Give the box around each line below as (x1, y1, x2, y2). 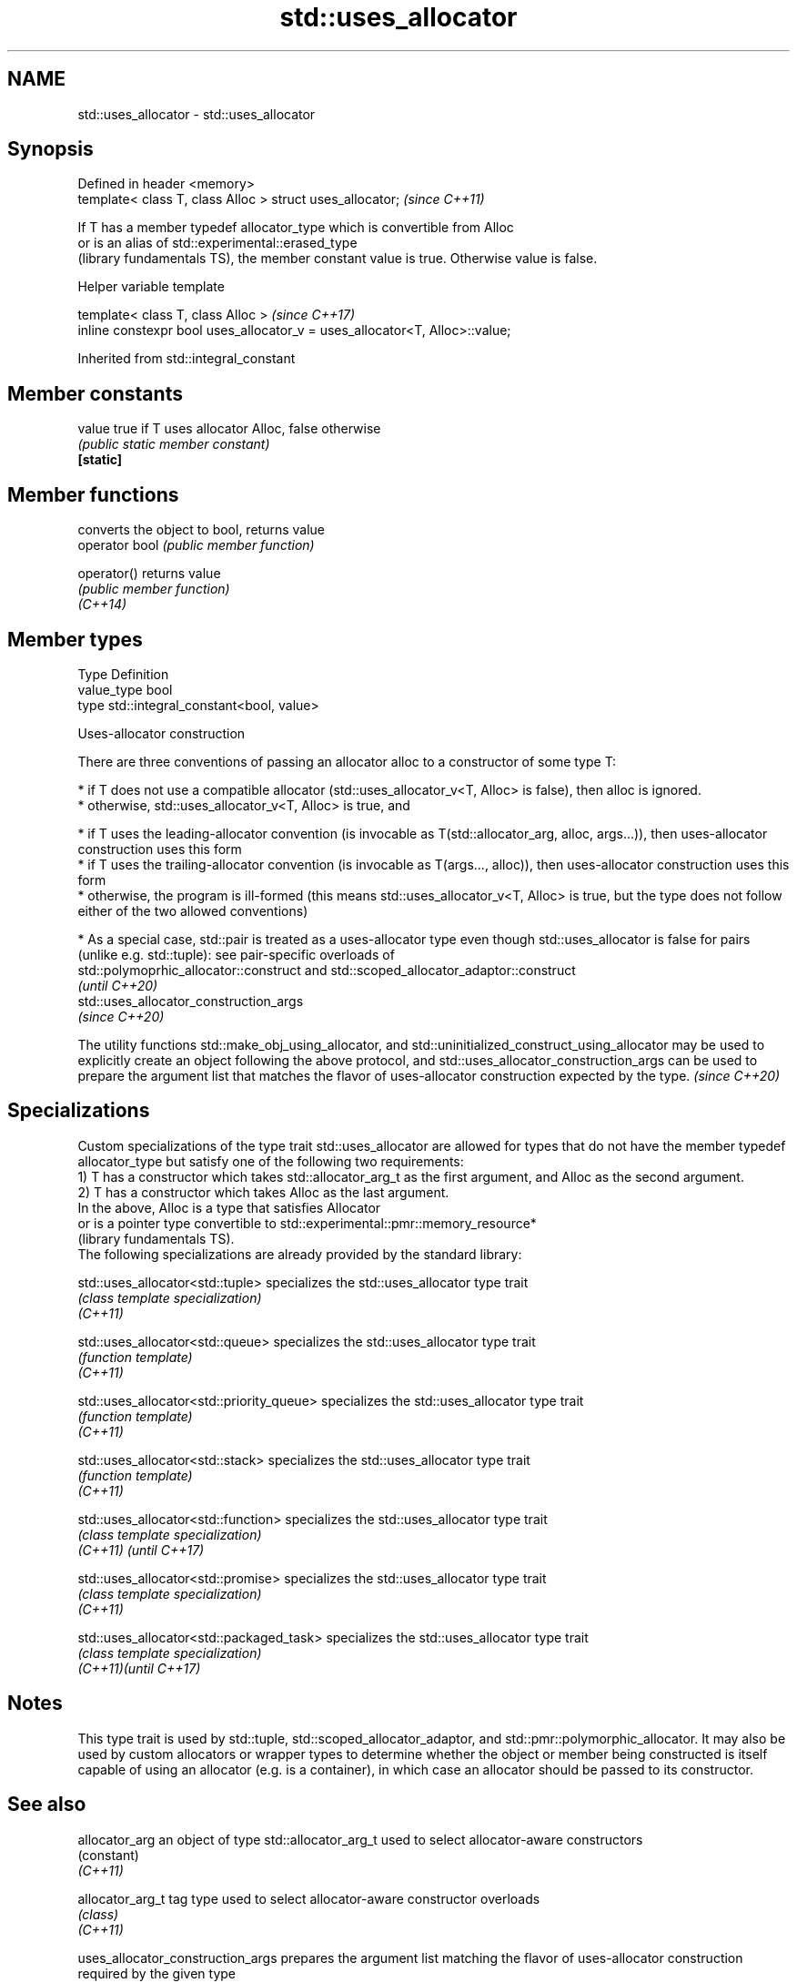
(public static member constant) (77, 436, 270, 453)
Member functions (7, 483, 179, 506)
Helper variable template (77, 279, 225, 295)
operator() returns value (77, 565, 221, 582)
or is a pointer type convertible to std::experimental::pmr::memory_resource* (77, 1215, 537, 1231)
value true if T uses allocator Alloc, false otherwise (77, 421, 381, 437)
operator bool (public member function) (77, 537, 315, 554)
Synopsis (7, 137, 94, 161)
